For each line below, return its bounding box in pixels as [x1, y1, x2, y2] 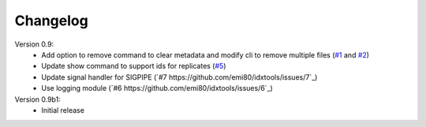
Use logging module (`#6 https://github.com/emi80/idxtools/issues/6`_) [41, 84, 274, 93]
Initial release [41, 105, 84, 114]
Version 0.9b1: [14, 95, 61, 104]
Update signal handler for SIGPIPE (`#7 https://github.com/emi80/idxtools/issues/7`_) [41, 72, 318, 82]
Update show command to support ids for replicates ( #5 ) [41, 62, 226, 71]
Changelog [14, 12, 88, 29]
